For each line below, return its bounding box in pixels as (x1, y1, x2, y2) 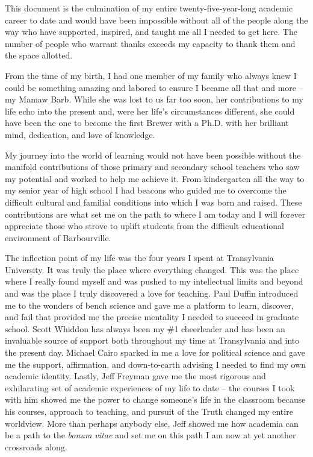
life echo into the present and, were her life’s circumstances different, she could (5, 104, 295, 117)
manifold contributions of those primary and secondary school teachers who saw (5, 160, 300, 173)
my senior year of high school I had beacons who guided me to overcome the (5, 184, 287, 197)
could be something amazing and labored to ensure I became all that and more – (5, 81, 303, 93)
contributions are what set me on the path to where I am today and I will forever (5, 207, 306, 220)
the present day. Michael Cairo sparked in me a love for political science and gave (5, 346, 305, 359)
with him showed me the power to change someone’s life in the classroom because (5, 393, 306, 406)
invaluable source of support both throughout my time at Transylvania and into (5, 334, 300, 347)
